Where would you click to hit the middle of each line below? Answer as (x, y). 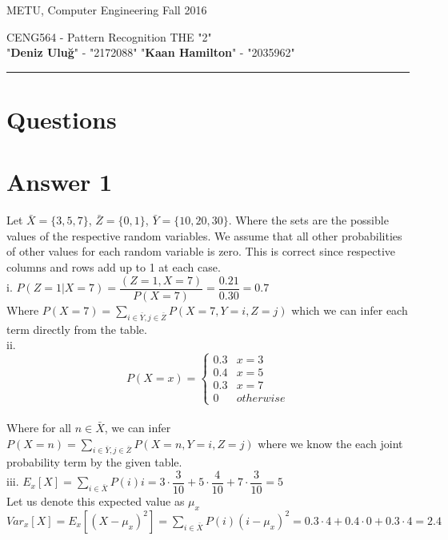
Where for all (39, 427)
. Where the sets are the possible (308, 220)
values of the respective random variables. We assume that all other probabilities (204, 235)
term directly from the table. (77, 329)
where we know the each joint (330, 443)
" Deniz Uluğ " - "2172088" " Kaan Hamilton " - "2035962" (151, 52)
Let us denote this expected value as (96, 500)
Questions (62, 119)
